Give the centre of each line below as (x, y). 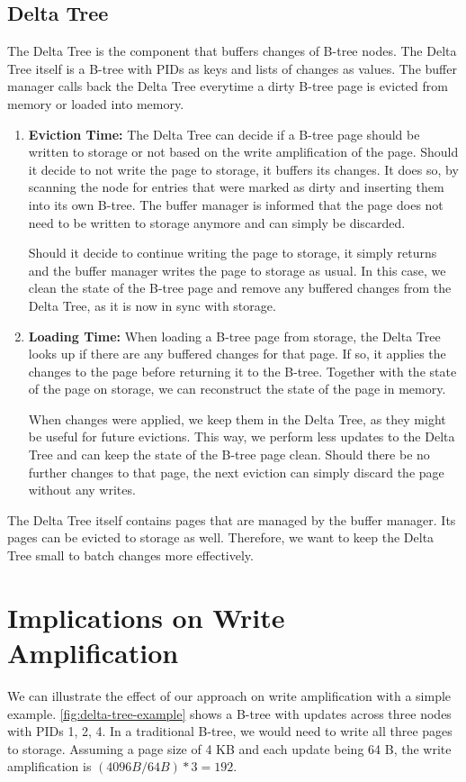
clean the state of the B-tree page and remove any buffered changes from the (240, 288)
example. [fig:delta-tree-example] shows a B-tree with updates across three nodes (229, 713)
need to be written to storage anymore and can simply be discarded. (217, 222)
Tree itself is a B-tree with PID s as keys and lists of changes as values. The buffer (232, 68)
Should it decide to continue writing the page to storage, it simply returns (233, 253)
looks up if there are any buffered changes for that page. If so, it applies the (237, 354)
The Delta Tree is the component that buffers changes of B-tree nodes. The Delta (232, 51)
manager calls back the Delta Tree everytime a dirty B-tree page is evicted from (228, 86)
